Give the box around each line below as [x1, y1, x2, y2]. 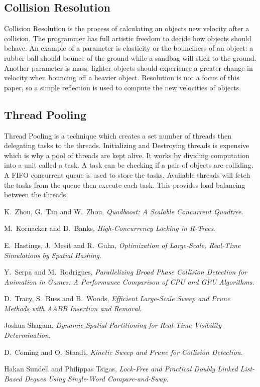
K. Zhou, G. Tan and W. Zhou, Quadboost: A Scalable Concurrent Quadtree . [4, 206, 243, 216]
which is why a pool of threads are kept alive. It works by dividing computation [4, 150, 249, 160]
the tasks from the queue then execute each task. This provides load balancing [4, 179, 245, 190]
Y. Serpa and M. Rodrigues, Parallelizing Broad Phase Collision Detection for [4, 267, 247, 277]
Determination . [4, 330, 51, 340]
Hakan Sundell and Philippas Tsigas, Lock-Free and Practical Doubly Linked [4, 363, 238, 374]
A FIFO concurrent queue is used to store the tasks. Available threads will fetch [4, 169, 250, 180]
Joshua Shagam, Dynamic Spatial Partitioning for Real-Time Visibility [4, 320, 222, 330]
